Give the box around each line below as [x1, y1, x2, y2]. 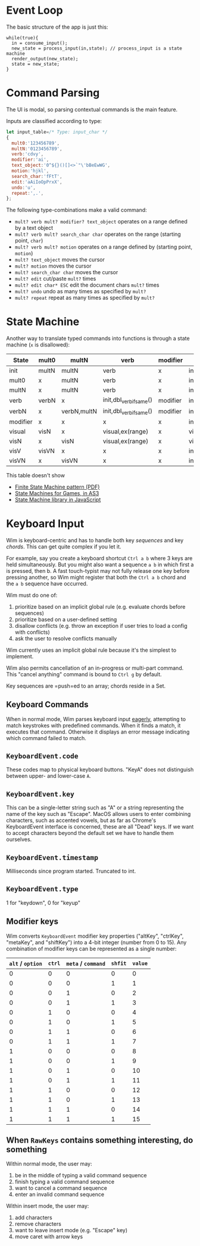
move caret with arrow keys [14, 1233, 83, 1240]
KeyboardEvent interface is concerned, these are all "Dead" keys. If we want [6, 823, 194, 830]
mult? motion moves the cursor [14, 262, 92, 269]
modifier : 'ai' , [11, 156, 49, 163]
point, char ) [14, 237, 43, 244]
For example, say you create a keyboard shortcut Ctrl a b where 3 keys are [6, 554, 193, 561]
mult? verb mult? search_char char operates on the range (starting [14, 231, 182, 238]
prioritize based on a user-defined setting [14, 616, 117, 623]
